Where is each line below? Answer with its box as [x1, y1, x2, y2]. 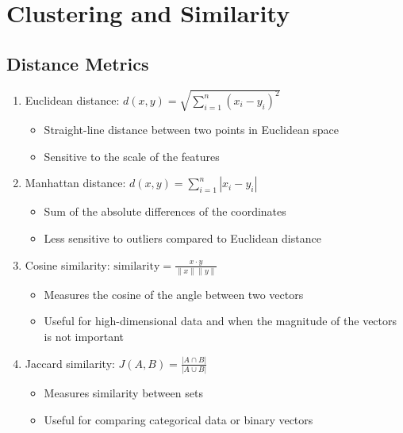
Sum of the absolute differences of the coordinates [44, 203, 286, 220]
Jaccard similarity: [25, 354, 115, 371]
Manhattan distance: [25, 174, 126, 191]
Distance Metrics [6, 51, 149, 75]
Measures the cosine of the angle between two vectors [44, 285, 304, 302]
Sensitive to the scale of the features [44, 148, 220, 164]
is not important [44, 328, 125, 344]
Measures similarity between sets [44, 385, 203, 401]
